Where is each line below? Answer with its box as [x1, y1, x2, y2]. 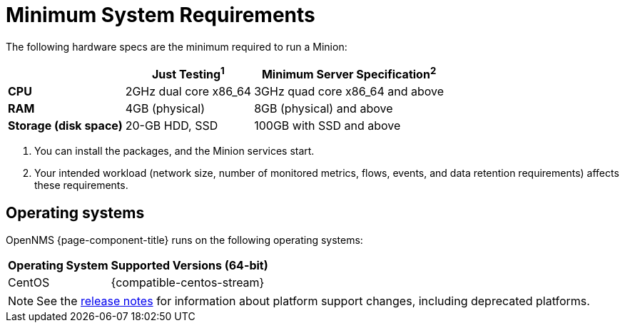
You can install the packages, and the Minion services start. [34, 145, 315, 158]
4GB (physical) [125, 101, 205, 116]
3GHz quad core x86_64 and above [254, 84, 444, 99]
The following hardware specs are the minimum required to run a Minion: [6, 40, 347, 53]
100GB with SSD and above [254, 118, 401, 133]
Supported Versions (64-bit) [111, 257, 268, 272]
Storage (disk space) [8, 118, 123, 133]
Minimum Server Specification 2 [261, 64, 437, 82]
